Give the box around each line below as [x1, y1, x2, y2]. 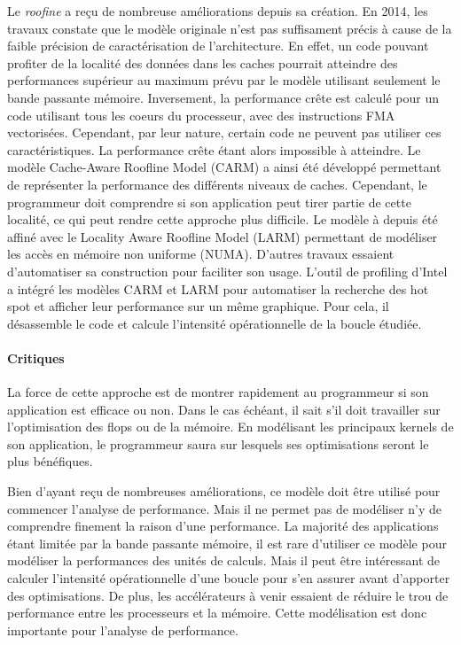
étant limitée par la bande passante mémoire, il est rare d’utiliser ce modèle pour [7, 533, 447, 552]
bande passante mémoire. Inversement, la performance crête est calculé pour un [7, 88, 439, 106]
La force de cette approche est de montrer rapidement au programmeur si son [7, 383, 429, 401]
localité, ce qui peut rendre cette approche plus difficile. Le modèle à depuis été [7, 210, 438, 229]
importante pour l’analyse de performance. [7, 620, 238, 639]
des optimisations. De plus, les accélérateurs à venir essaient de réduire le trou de [7, 586, 449, 604]
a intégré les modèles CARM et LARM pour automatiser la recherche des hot [7, 279, 429, 298]
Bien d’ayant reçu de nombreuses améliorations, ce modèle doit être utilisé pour [7, 482, 441, 501]
